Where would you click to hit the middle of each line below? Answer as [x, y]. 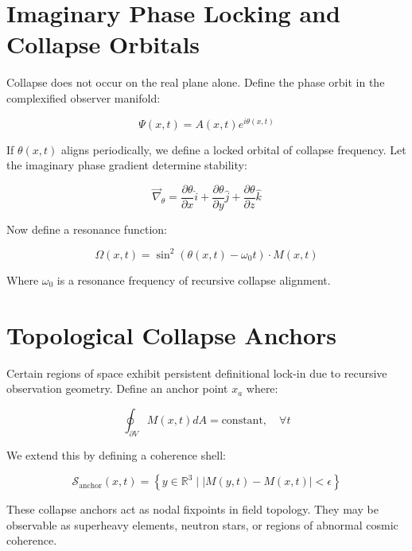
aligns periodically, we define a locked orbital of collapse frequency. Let [234, 149]
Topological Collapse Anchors [171, 334]
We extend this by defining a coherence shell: [116, 454]
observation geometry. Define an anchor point [117, 388]
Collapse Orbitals [103, 44]
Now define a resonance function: [87, 229]
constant [242, 420]
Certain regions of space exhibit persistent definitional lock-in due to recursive [197, 373]
